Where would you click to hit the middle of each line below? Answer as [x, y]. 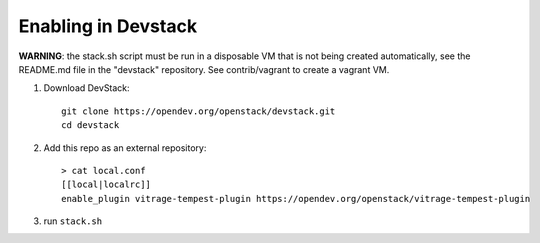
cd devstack [90, 125]
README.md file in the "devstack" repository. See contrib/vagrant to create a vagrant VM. [204, 69]
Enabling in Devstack [108, 26]
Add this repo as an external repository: [125, 147]
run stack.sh [73, 221]
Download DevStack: [86, 88]
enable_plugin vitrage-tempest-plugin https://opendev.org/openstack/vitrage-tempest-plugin [296, 198]
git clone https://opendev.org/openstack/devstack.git [198, 111]
